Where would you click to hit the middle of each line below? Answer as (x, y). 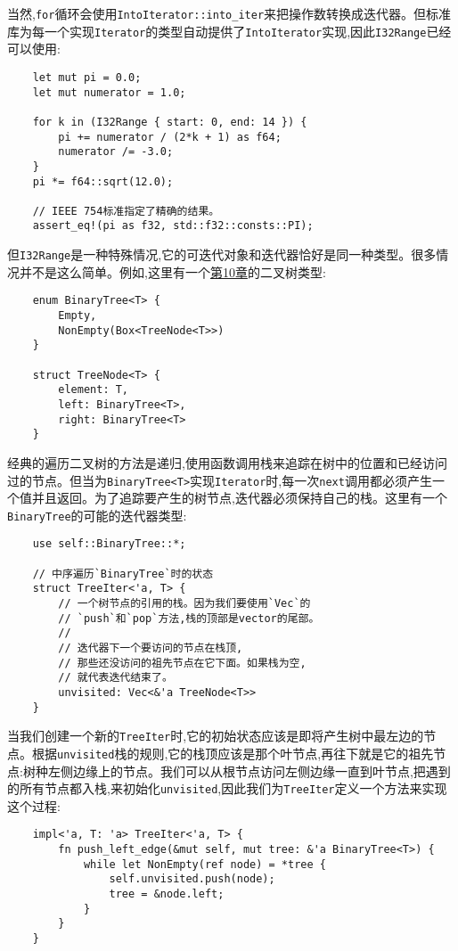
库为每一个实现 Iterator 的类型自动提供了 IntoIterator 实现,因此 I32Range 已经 (229, 31)
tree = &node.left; (167, 894)
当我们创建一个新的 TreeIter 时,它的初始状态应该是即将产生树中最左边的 (216, 736)
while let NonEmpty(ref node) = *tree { (204, 864)
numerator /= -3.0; (116, 152)
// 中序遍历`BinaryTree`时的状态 (123, 574)
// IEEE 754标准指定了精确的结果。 (126, 211)
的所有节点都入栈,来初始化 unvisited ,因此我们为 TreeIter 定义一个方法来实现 (227, 788)
